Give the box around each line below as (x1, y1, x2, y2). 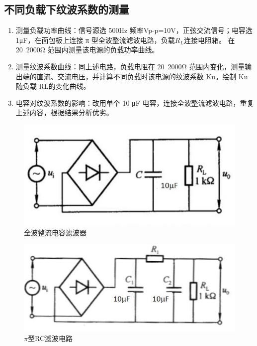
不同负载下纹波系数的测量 (4, 1, 129, 17)
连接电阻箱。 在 (183, 34, 235, 45)
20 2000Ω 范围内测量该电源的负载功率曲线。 (15, 44, 159, 55)
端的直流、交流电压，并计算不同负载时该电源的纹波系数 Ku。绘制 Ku (22, 71, 248, 81)
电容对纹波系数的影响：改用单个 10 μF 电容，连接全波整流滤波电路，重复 (15, 97, 254, 108)
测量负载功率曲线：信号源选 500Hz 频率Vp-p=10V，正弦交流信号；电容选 (15, 25, 253, 35)
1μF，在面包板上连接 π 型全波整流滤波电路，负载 (15, 34, 175, 45)
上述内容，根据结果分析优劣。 (15, 107, 113, 118)
